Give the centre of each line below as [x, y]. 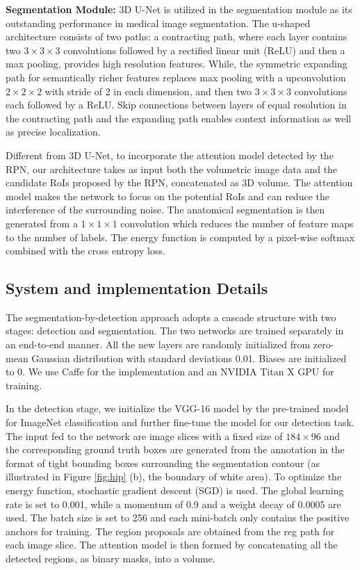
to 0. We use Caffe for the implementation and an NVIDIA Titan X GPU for [170, 372]
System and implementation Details [137, 288]
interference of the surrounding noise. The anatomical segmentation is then [165, 210]
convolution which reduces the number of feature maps [237, 223]
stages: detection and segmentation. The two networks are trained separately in [175, 331]
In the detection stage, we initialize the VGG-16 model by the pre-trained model [177, 408]
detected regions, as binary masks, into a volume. [111, 558]
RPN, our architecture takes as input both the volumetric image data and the [172, 169]
